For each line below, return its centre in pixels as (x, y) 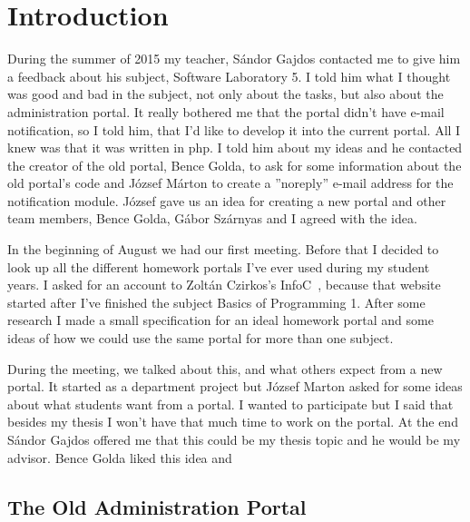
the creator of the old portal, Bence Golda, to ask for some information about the (235, 165)
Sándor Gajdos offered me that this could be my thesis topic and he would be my (234, 439)
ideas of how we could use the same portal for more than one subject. (201, 338)
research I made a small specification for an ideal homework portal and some (220, 320)
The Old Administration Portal (157, 506)
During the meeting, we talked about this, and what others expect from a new (225, 368)
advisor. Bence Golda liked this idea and (120, 457)
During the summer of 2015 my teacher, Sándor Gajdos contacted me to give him (234, 59)
